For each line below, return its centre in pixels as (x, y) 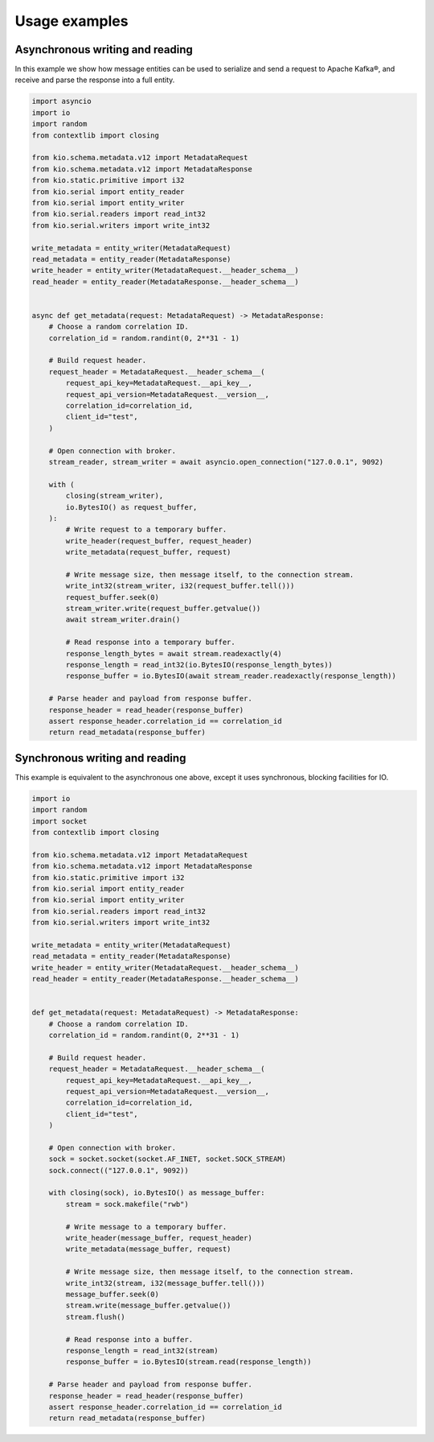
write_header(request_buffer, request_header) (159, 541)
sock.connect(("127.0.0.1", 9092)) (119, 1170)
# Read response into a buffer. (129, 1339)
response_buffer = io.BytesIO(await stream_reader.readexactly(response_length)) (231, 676)
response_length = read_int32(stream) (142, 1350)
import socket (59, 821)
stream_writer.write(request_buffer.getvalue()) (163, 609)
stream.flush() (96, 1317)
